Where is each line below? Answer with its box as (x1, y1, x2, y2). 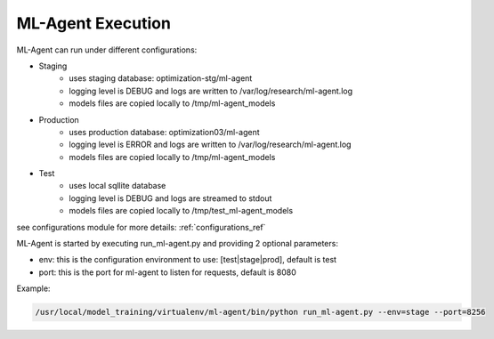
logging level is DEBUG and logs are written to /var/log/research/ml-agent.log (69, 85, 353, 96)
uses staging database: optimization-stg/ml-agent (69, 73, 253, 84)
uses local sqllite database (69, 181, 166, 191)
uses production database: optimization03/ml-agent (69, 126, 260, 137)
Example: (16, 283, 51, 294)
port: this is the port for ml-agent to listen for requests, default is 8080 (38, 267, 297, 278)
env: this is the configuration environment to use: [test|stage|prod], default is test (38, 254, 337, 265)
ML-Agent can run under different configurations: (16, 44, 198, 55)
